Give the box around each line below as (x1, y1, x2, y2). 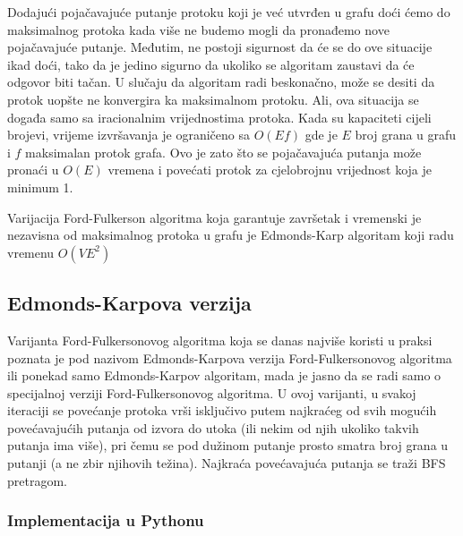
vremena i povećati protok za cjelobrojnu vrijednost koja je (107, 160, 432, 179)
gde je (304, 125, 338, 144)
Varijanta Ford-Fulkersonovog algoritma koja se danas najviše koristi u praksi (7, 330, 433, 349)
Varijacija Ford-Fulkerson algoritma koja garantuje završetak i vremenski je (7, 208, 422, 226)
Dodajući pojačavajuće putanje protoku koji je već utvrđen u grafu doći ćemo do (7, 3, 450, 21)
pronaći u (7, 160, 59, 179)
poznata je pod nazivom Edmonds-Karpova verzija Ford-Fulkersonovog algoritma (7, 348, 452, 367)
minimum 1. (7, 177, 73, 196)
